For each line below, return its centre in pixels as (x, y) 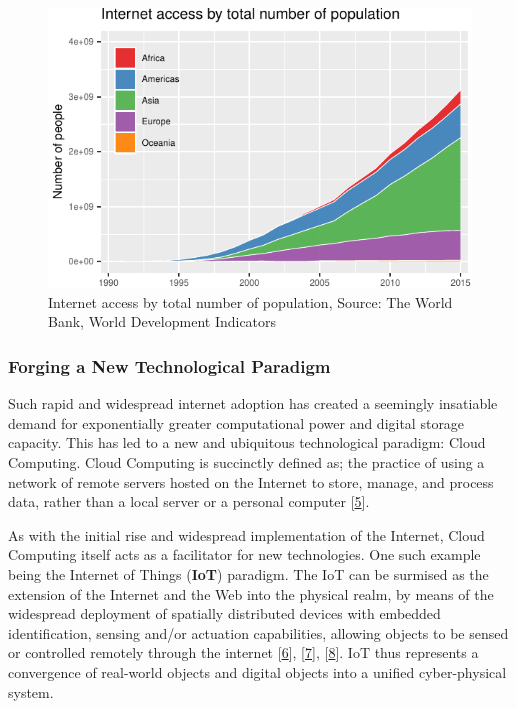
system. (31, 691)
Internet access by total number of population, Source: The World (250, 301)
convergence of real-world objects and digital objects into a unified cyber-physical (257, 671)
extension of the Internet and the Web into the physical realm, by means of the (251, 593)
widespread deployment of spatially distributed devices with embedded (224, 613)
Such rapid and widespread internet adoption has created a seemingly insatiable (253, 403)
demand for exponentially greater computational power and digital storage (236, 422)
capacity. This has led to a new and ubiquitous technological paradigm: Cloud (247, 442)
